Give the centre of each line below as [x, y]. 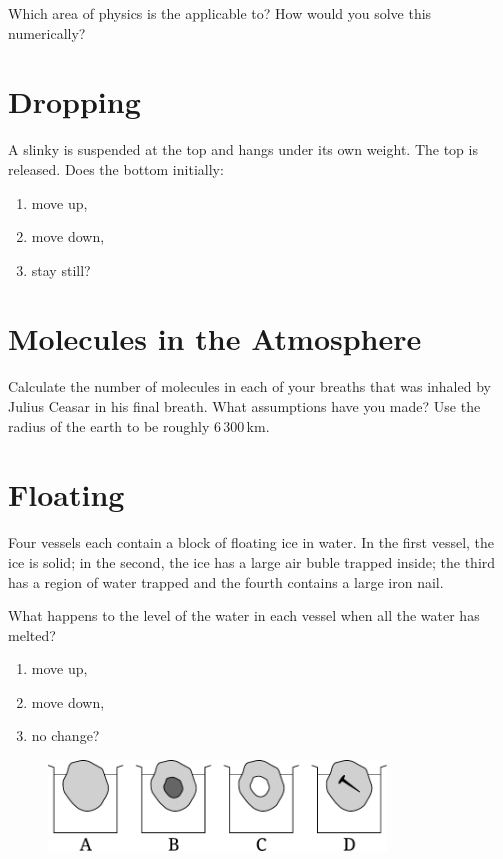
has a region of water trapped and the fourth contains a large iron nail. [226, 581]
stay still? [61, 269]
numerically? [47, 32]
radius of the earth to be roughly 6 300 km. [139, 425]
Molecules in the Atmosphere [215, 338]
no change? [65, 735]
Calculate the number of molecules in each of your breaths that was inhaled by [249, 386]
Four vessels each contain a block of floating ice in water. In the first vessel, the [251, 542]
